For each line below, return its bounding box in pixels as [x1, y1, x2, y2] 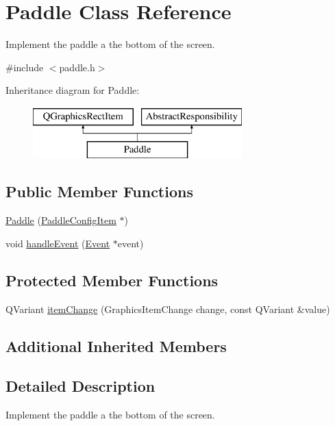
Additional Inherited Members [5, 335, 227, 356]
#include [5, 60, 44, 74]
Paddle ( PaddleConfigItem [5, 213, 116, 227]
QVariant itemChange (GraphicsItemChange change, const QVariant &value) [5, 301, 330, 316]
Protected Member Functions [5, 269, 219, 290]
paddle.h [59, 60, 95, 74]
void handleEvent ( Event [5, 236, 110, 250]
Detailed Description [5, 375, 156, 397]
